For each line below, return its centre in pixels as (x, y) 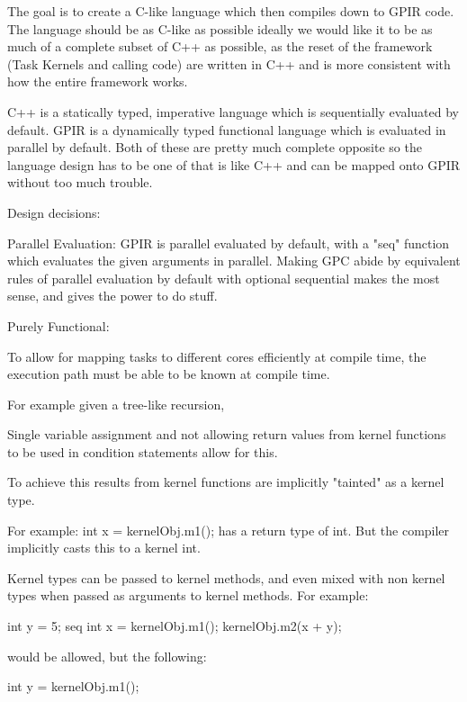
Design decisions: (54, 212)
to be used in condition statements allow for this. (143, 451)
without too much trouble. (80, 182)
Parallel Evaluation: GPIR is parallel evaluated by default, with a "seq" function (229, 243)
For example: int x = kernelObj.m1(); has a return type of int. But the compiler (229, 530)
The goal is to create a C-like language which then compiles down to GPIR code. (231, 11)
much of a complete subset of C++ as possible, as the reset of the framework (220, 46)
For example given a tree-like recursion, (116, 404)
